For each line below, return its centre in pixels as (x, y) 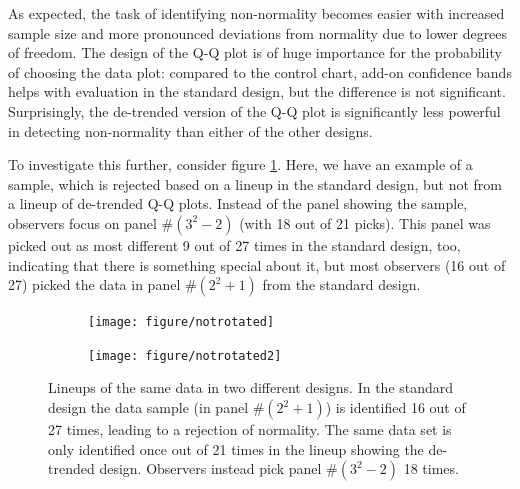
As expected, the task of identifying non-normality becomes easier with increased (256, 13)
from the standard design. (341, 284)
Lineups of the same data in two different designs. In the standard (251, 387)
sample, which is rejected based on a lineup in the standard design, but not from (255, 183)
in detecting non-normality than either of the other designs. (190, 130)
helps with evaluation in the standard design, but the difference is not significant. (257, 91)
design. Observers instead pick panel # (218, 468)
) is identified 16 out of (395, 407)
